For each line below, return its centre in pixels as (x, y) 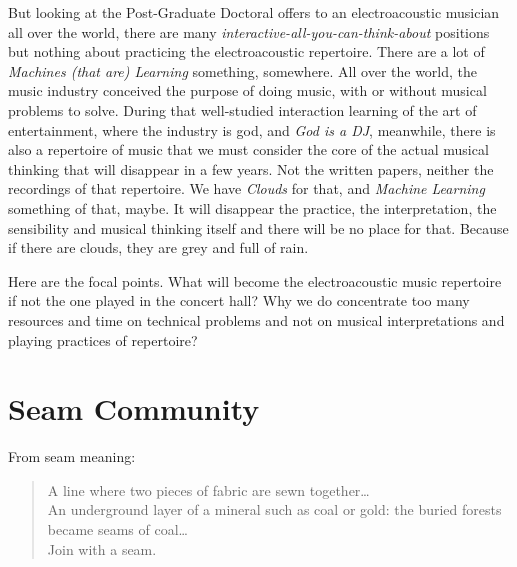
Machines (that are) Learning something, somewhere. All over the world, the (243, 70)
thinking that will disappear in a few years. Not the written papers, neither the (251, 168)
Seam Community (134, 408)
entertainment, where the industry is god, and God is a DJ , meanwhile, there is (252, 129)
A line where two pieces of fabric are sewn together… (208, 489)
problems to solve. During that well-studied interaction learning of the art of (242, 109)
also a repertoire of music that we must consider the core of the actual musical (248, 149)
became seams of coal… (117, 529)
